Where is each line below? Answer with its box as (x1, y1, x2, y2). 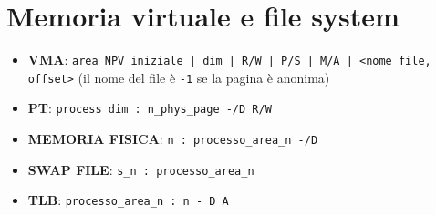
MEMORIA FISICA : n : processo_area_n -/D (27, 129, 318, 148)
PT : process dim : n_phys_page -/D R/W (27, 98, 272, 118)
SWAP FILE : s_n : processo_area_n (27, 159, 254, 179)
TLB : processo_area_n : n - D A (27, 190, 229, 210)
